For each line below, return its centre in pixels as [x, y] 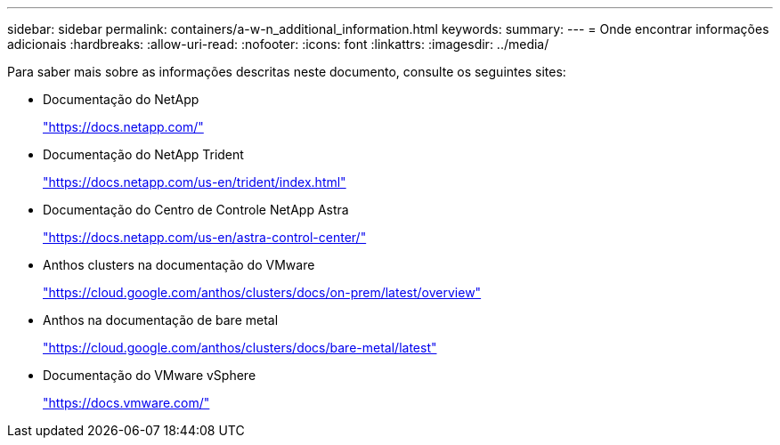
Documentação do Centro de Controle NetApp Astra [196, 210]
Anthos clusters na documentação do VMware [179, 265]
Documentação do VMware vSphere [150, 375]
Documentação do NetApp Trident [143, 154]
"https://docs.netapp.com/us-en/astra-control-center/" [205, 237]
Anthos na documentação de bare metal [161, 320]
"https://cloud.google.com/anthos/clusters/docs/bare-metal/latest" [240, 348]
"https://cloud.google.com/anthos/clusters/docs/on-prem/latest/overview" [262, 292]
